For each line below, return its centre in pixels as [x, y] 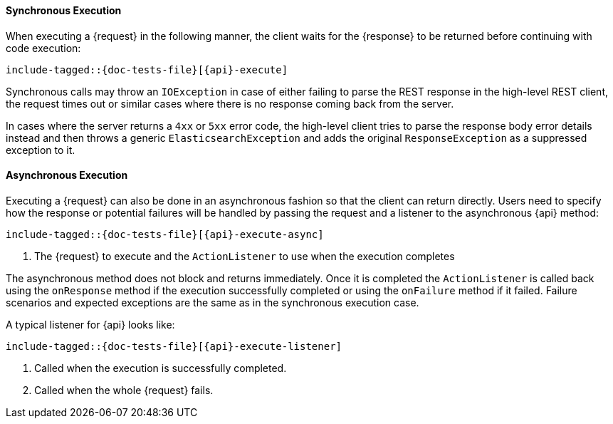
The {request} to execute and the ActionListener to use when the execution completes [245, 256]
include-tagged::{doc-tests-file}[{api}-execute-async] [165, 234]
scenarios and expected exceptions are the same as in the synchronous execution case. [213, 302]
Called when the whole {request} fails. [124, 390]
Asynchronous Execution [67, 175]
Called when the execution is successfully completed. [161, 368]
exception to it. [41, 150]
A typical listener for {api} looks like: [90, 324]
